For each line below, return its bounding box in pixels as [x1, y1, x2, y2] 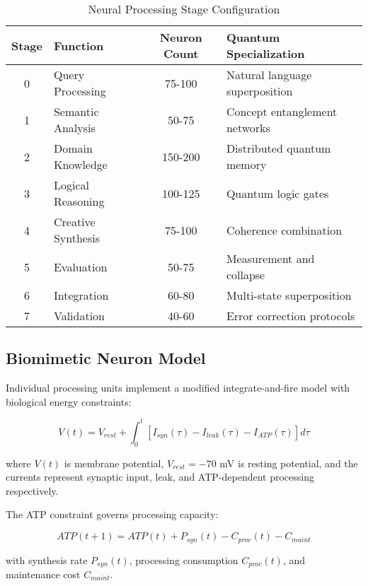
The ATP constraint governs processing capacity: [6, 507, 219, 522]
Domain [53, 140, 93, 156]
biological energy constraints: [6, 394, 132, 409]
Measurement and [226, 250, 315, 266]
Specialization [226, 45, 305, 61]
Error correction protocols [226, 307, 355, 324]
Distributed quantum [226, 140, 331, 156]
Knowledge [53, 156, 108, 172]
